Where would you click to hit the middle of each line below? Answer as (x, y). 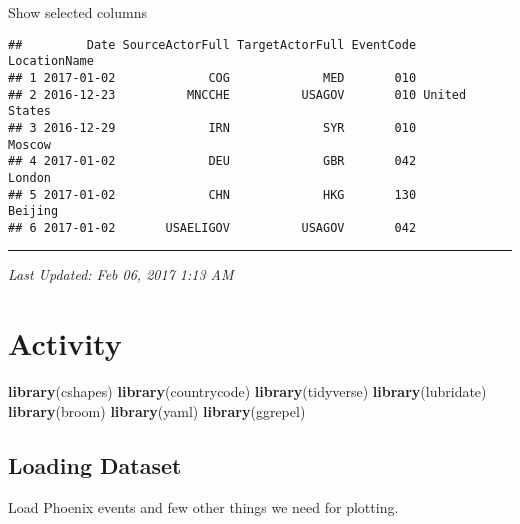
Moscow (29, 144)
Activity (65, 343)
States (29, 111)
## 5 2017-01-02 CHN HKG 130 (212, 194)
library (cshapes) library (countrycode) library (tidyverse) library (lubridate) (247, 391)
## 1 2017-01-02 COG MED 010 (212, 77)
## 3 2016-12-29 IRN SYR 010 (212, 127)
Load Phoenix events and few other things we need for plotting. (203, 506)
